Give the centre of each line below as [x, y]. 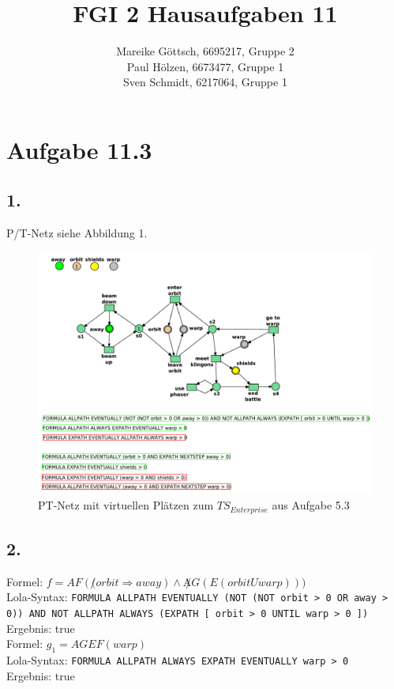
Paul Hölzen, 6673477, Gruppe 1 [205, 66]
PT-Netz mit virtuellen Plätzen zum [126, 505]
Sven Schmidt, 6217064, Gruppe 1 [205, 82]
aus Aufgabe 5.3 [311, 505]
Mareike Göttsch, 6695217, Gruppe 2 [205, 51]
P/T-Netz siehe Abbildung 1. [77, 233]
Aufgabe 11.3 [79, 149]
